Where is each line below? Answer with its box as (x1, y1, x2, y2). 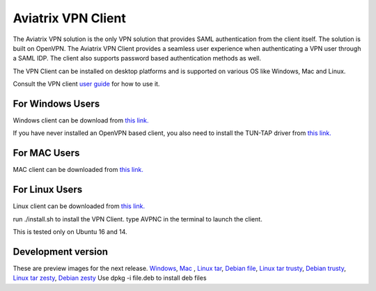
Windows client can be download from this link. (13, 116, 149, 125)
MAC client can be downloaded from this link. (13, 166, 144, 174)
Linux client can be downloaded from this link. (13, 202, 146, 210)
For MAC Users (13, 147, 80, 159)
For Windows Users (13, 97, 100, 109)
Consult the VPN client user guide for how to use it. (13, 80, 160, 88)
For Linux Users (13, 184, 83, 196)
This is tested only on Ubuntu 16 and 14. (13, 228, 127, 236)
